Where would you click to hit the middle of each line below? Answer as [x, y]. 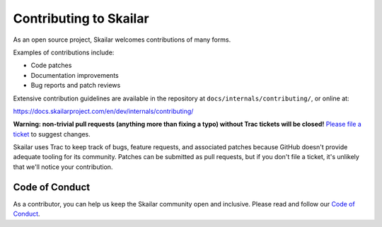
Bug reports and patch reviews [76, 86]
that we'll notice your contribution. [63, 167]
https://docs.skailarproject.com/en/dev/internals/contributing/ [103, 111]
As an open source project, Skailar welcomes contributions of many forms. [122, 40]
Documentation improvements [75, 75]
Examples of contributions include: [64, 52]
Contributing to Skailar [81, 18]
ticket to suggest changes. [52, 134]
